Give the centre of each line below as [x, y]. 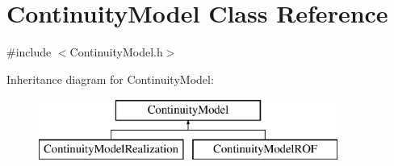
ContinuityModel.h [116, 52]
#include [29, 52]
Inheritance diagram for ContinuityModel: [110, 79]
